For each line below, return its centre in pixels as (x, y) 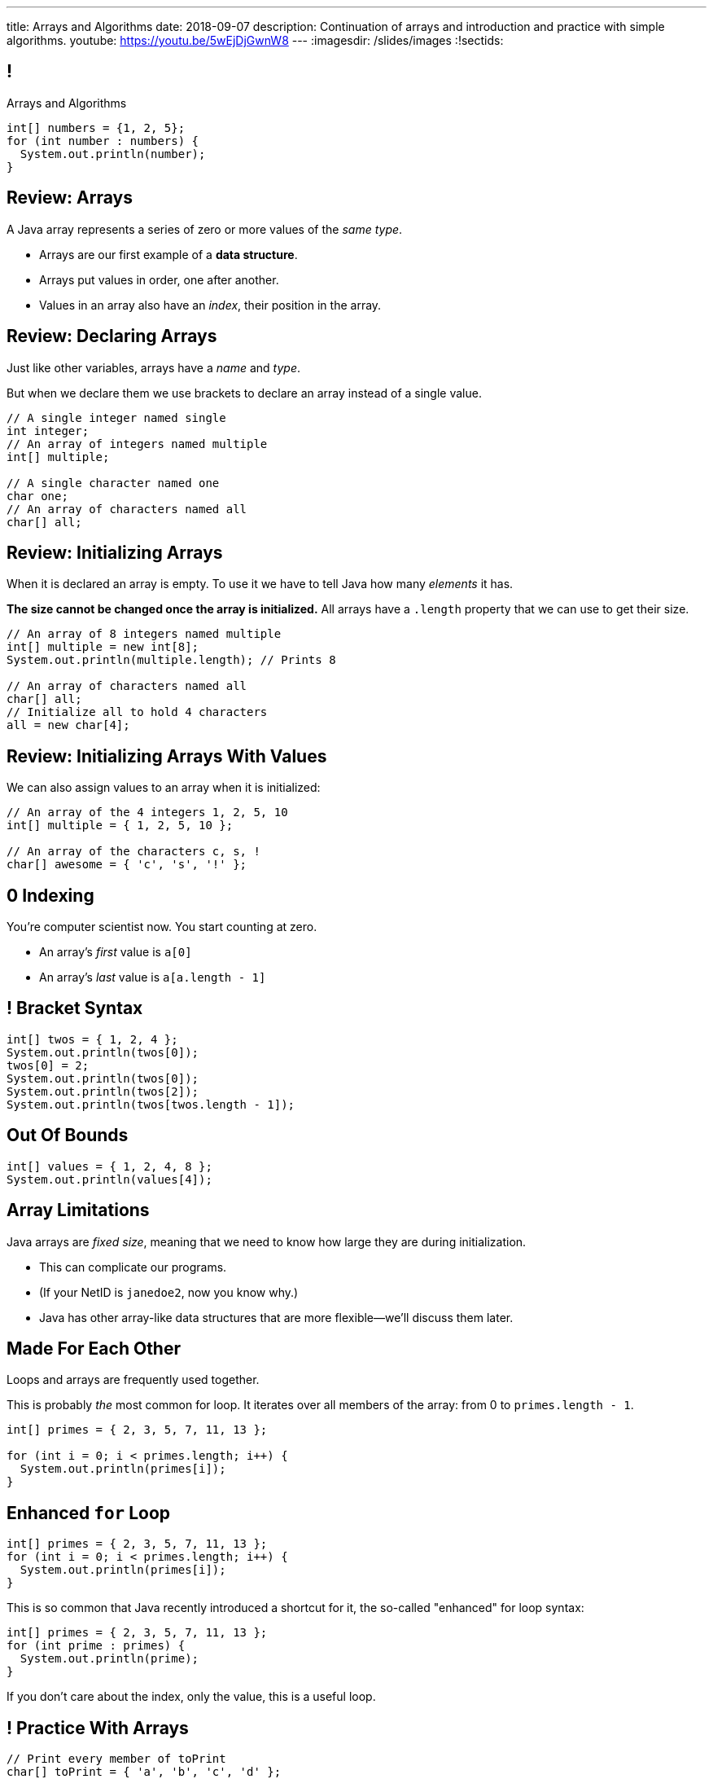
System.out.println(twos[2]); (103, 1091)
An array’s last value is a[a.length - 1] (153, 977)
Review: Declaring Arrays (112, 336)
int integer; (48, 430)
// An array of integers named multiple (137, 444)
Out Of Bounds (68, 1135)
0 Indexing (50, 895)
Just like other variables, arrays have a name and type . (153, 367)
